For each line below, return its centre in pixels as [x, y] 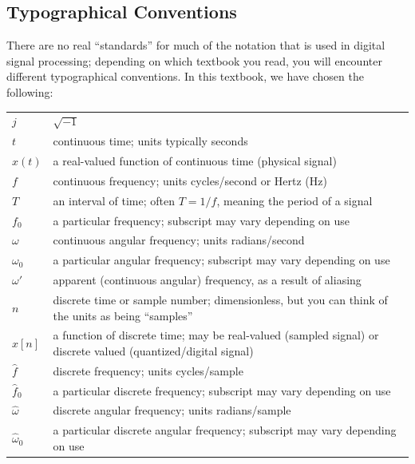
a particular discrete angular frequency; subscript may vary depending [225, 430]
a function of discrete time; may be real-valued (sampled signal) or [216, 335]
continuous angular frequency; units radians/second [179, 240]
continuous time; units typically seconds [150, 141]
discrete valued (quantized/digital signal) [153, 350]
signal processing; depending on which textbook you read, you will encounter [194, 60]
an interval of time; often [114, 200]
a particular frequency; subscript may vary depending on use [202, 220]
